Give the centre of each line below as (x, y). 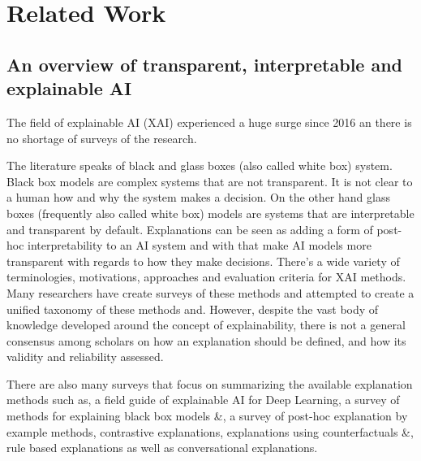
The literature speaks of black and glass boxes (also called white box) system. (200, 165)
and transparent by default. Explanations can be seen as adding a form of (190, 229)
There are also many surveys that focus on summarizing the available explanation (210, 383)
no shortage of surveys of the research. (102, 138)
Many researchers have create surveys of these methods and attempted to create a (210, 292)
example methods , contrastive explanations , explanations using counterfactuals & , (210, 431)
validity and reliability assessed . (85, 357)
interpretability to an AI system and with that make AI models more (200, 245)
